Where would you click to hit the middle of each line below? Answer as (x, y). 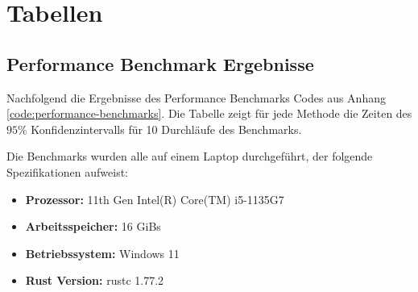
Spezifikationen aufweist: (67, 171)
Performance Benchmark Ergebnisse (160, 63)
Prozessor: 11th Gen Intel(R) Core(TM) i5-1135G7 (155, 199)
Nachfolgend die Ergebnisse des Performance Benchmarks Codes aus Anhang (196, 97)
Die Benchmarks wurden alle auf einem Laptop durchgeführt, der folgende (190, 156)
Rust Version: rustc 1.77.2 (95, 280)
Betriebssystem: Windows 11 (102, 253)
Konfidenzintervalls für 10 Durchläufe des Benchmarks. (166, 129)
